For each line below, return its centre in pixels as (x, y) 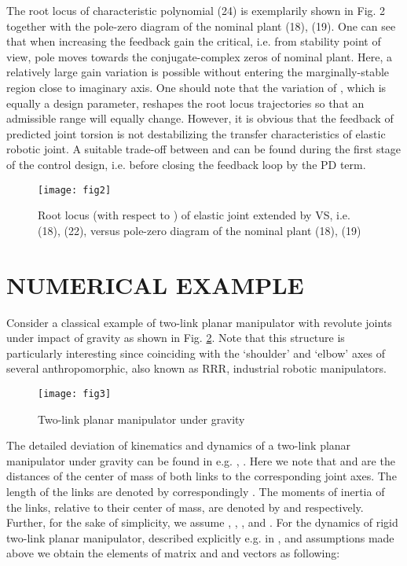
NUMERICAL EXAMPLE (155, 284)
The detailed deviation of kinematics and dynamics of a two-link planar (179, 445)
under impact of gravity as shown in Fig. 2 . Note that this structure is (176, 338)
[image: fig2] (75, 190)
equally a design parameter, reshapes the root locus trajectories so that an (185, 103)
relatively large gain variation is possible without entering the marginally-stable (198, 72)
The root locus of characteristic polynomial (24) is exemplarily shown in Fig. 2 (196, 10)
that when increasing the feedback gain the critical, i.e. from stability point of (194, 41)
